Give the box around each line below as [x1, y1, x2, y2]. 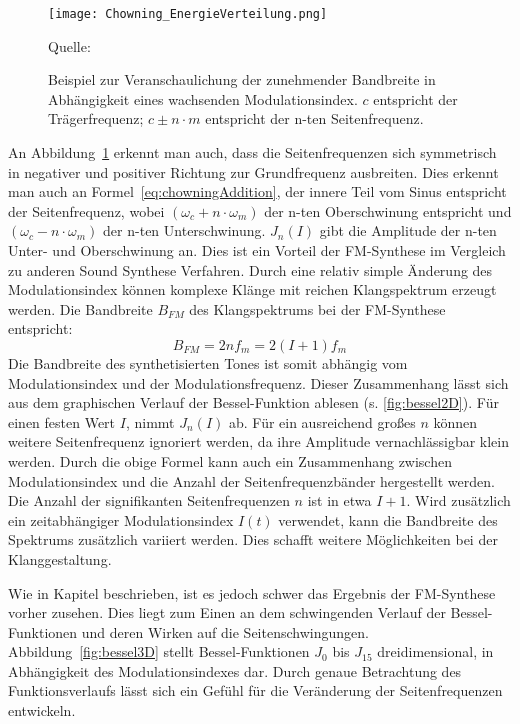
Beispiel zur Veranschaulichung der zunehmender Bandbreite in [48, 69, 436, 90]
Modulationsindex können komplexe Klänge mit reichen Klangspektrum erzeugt [8, 279, 497, 300]
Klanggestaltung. [8, 548, 112, 569]
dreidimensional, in [377, 641, 494, 662]
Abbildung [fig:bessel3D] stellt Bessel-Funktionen [8, 641, 310, 662]
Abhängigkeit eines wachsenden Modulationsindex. [48, 88, 358, 109]
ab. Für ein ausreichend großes [228, 411, 416, 432]
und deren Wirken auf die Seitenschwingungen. [81, 621, 369, 642]
